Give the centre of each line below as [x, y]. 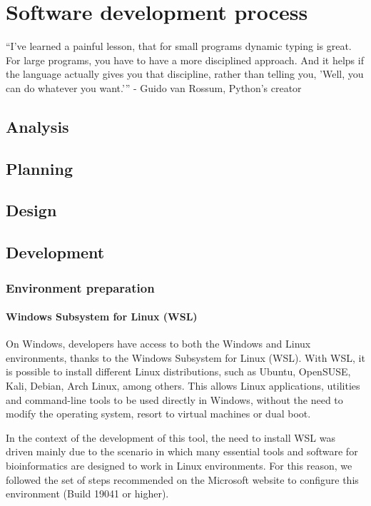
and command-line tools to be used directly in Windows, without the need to [174, 399]
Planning [39, 168]
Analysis [37, 126]
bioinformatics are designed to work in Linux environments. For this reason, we [179, 466]
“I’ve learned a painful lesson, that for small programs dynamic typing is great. [179, 46]
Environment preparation [80, 287]
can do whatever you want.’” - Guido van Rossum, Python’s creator [154, 87]
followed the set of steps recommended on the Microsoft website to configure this [182, 479]
